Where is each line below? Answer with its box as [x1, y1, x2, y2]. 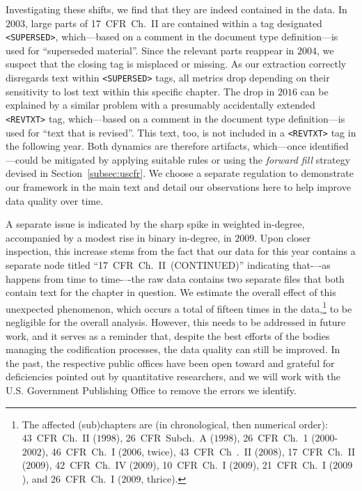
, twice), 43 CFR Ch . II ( [141, 444, 259, 458]
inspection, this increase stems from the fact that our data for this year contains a [6, 244, 356, 258]
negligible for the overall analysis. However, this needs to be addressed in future [6, 314, 346, 329]
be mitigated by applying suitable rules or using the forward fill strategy [41, 152, 351, 166]
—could [6, 152, 38, 166]
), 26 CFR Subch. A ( [116, 430, 214, 445]
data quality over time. [6, 193, 104, 208]
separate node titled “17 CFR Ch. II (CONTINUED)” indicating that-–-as [6, 257, 331, 272]
